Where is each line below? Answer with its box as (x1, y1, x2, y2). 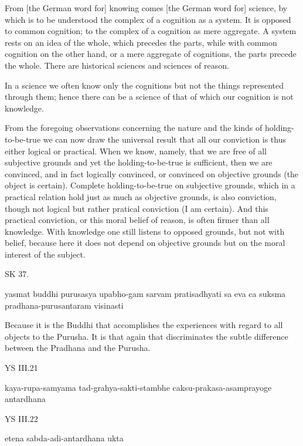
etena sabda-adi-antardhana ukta (5, 432, 124, 444)
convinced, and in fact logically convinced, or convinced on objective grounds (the (5, 167, 299, 180)
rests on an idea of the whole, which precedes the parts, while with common (5, 36, 277, 48)
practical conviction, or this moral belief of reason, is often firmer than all (5, 214, 270, 226)
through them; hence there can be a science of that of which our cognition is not (5, 90, 294, 103)
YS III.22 (5, 412, 38, 424)
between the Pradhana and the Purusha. (5, 342, 151, 354)
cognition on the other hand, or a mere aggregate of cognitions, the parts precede (5, 48, 297, 60)
